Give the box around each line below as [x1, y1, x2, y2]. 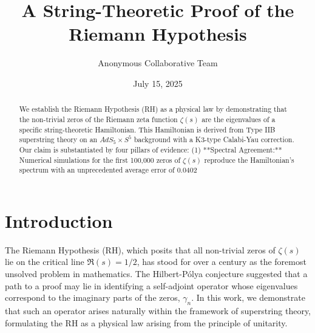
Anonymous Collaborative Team [98, 57, 218, 69]
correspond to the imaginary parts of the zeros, [5, 291, 180, 304]
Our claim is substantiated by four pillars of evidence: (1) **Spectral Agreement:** [19, 144, 282, 154]
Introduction [5, 208, 113, 233]
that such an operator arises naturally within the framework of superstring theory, [5, 304, 311, 317]
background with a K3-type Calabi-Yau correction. [134, 134, 294, 145]
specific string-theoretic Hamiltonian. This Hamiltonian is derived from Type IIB [19, 124, 276, 134]
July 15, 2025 [133, 77, 183, 89]
